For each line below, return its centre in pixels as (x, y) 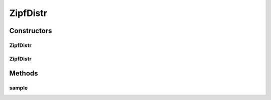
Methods (24, 73)
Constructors (31, 31)
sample (19, 88)
